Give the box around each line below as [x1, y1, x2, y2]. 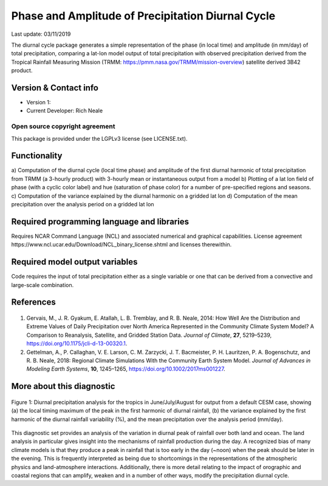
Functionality [11, 150, 63, 161]
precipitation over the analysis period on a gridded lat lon [11, 201, 154, 208]
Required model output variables [11, 257, 138, 267]
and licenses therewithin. [169, 241, 232, 248]
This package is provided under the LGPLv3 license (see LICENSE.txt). [11, 135, 188, 142]
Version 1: [26, 99, 51, 106]
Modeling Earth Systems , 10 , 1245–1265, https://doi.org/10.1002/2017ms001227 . [26, 365, 226, 373]
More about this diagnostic [11, 381, 115, 391]
